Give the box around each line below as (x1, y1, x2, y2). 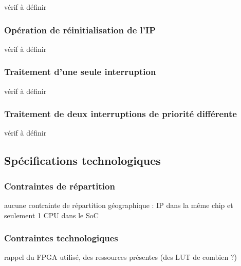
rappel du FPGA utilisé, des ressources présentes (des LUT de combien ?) (4, 252, 237, 262)
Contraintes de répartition (4, 179, 115, 192)
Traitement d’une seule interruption (4, 65, 156, 78)
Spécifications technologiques (4, 153, 161, 168)
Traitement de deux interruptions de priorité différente (4, 107, 237, 120)
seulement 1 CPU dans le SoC (4, 210, 99, 220)
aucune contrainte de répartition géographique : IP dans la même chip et (4, 200, 233, 211)
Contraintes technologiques (4, 232, 118, 244)
